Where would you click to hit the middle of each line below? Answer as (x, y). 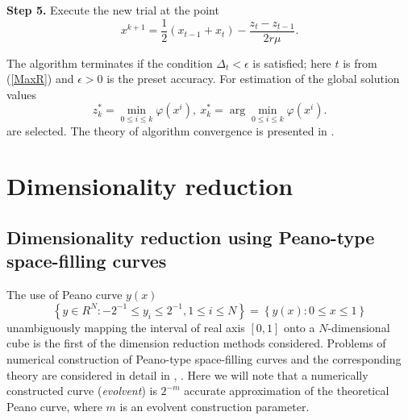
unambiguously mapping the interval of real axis (126, 327)
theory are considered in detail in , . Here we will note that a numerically (187, 374)
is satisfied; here (292, 62)
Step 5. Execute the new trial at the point (113, 10)
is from (360, 62)
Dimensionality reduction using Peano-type (191, 237)
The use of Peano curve (65, 295)
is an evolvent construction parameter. (214, 406)
